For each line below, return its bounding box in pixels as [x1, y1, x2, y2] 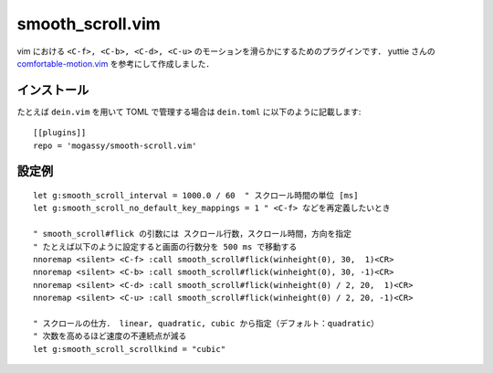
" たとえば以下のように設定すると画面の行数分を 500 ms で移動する [33, 241, 298, 251]
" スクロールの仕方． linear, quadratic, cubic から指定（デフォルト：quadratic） [33, 318, 379, 328]
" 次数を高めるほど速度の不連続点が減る [33, 331, 187, 342]
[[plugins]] [33, 128, 87, 138]
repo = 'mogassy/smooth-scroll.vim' [33, 140, 197, 151]
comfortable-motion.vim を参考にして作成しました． [16, 58, 215, 69]
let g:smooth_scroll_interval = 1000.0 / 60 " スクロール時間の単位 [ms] [33, 190, 359, 201]
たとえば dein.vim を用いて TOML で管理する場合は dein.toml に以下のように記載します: [16, 106, 362, 117]
